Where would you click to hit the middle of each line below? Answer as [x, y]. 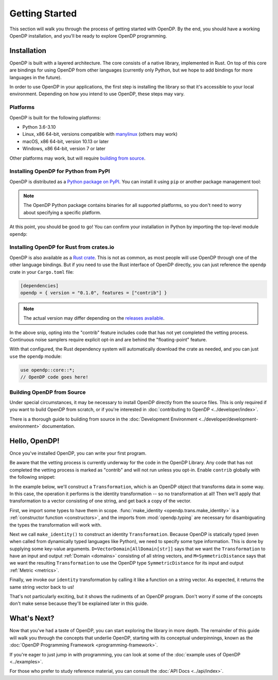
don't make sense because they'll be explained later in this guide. [79, 604]
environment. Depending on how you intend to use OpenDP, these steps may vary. [97, 94]
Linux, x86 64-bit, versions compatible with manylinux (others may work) [100, 134]
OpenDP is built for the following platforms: [55, 117]
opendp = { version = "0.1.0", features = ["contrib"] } [94, 293]
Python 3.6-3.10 [39, 127]
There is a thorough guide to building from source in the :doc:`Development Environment [103, 419]
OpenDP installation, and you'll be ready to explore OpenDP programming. [88, 36]
